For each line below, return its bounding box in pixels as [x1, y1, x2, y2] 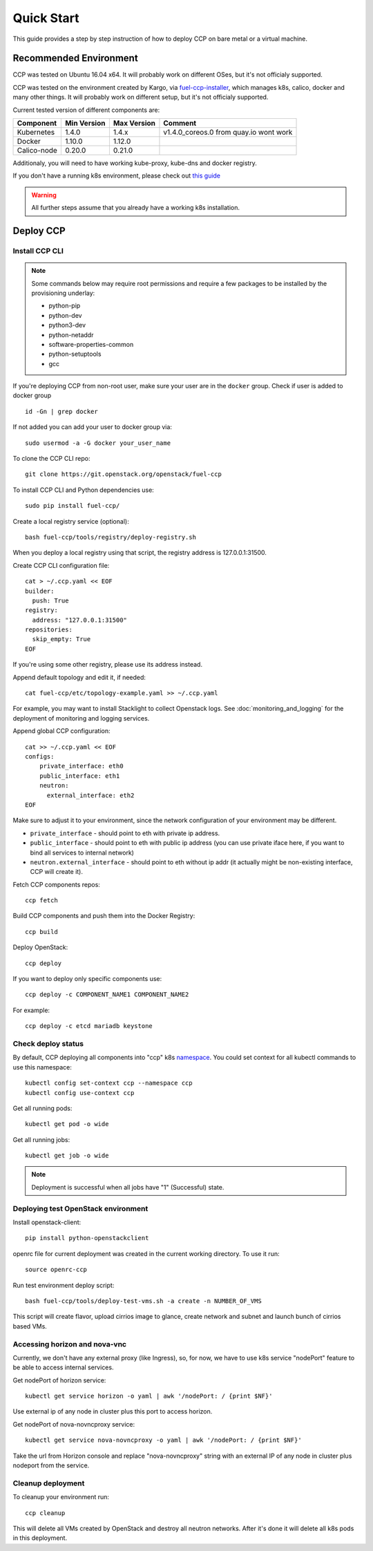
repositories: [25, 626, 73, 634]
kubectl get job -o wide [25, 1152, 109, 1160]
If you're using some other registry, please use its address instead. [12, 660, 203, 669]
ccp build [25, 928, 58, 935]
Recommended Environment [12, 53, 138, 64]
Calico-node [17, 146, 58, 155]
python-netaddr [48, 330, 94, 339]
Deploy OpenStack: [12, 943, 68, 951]
